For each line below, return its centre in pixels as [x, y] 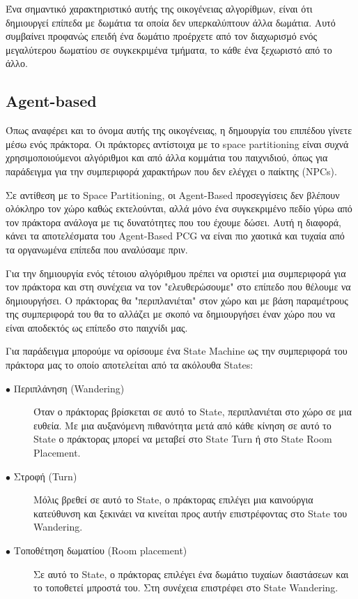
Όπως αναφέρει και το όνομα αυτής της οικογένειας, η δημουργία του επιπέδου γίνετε [179, 130]
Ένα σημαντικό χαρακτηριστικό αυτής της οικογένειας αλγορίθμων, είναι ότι [159, 8]
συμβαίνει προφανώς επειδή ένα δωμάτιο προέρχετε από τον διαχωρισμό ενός [162, 36]
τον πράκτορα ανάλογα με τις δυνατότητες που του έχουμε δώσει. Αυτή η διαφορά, [173, 222]
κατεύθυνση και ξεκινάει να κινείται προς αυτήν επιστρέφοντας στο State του [190, 513]
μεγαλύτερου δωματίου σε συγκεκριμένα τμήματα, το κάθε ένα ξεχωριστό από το [169, 49]
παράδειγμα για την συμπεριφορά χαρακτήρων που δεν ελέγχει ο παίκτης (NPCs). [171, 171]
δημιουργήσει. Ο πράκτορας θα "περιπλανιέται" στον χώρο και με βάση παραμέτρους [177, 300]
